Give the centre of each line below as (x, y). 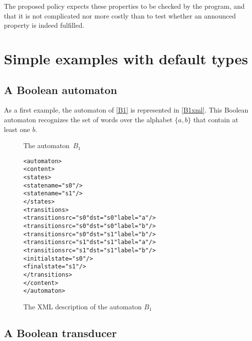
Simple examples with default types (126, 58)
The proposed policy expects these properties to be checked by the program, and (124, 6)
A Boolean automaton (61, 89)
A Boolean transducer (60, 332)
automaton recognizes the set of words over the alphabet (88, 119)
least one (17, 129)
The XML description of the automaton (83, 306)
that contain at (216, 119)
